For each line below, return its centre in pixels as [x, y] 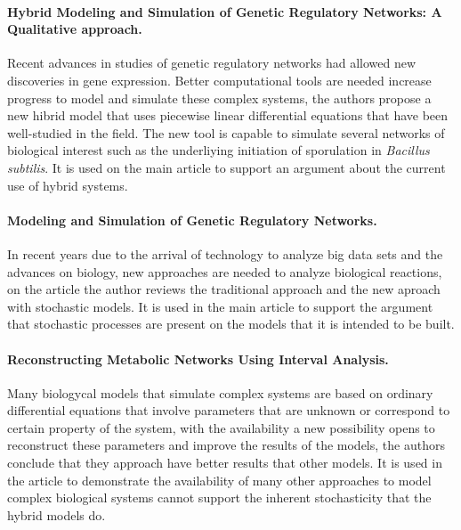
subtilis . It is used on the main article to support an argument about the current [226, 167]
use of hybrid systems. [68, 185]
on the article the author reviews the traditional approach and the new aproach [224, 289]
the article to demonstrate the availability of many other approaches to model [219, 480]
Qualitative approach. [75, 29]
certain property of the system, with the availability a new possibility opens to [221, 427]
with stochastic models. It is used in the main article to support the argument [220, 306]
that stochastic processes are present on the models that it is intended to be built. [231, 324]
